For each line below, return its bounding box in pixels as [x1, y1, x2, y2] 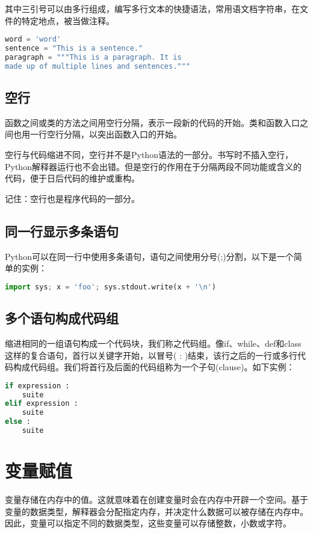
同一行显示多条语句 [5, 221, 119, 240]
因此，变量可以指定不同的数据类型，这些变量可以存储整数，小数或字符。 [5, 517, 291, 529]
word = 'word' [5, 35, 61, 44]
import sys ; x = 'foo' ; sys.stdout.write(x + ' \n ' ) [5, 282, 216, 291]
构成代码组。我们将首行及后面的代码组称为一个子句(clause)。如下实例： [13, 361, 295, 373]
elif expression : [5, 399, 78, 408]
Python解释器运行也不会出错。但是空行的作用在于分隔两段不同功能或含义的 [5, 160, 302, 172]
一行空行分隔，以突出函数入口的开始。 [29, 128, 182, 140]
